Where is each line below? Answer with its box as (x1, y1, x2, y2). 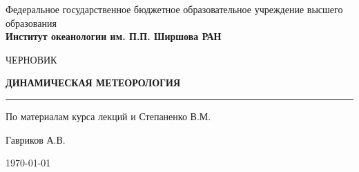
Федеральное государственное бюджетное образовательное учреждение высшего (6, 2, 343, 16)
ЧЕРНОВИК (6, 52, 57, 66)
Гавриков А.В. (6, 132, 66, 146)
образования (6, 15, 57, 30)
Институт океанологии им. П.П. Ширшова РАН (6, 29, 222, 44)
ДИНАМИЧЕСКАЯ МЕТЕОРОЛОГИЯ (6, 75, 181, 90)
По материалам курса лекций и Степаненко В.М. (6, 108, 211, 123)
